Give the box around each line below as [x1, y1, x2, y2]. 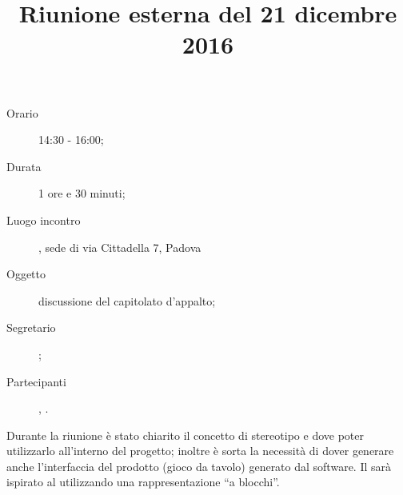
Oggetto [6, 265, 46, 282]
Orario [6, 104, 38, 121]
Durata [6, 158, 42, 174]
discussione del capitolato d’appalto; [38, 292, 216, 309]
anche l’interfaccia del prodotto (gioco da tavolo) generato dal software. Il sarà [6, 457, 392, 474]
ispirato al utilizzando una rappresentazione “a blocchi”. [6, 473, 280, 490]
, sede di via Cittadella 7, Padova [38, 238, 201, 255]
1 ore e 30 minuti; [38, 185, 126, 202]
